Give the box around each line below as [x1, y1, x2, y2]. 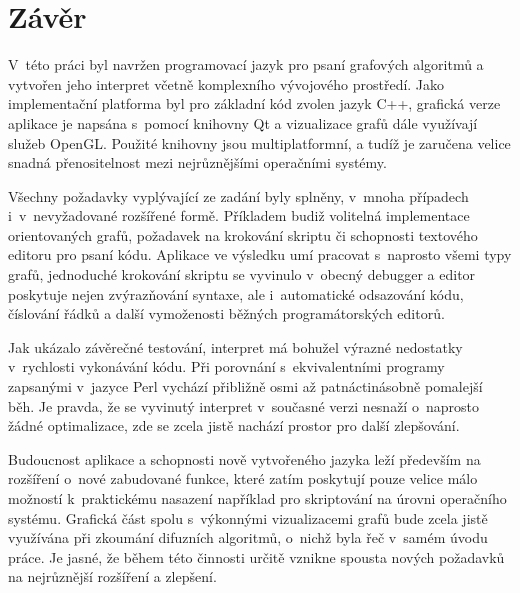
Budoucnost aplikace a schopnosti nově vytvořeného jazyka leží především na [8, 448, 481, 469]
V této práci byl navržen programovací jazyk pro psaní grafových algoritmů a [8, 54, 484, 75]
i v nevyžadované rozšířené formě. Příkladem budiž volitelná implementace [8, 205, 470, 226]
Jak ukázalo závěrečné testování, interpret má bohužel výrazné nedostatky [8, 336, 463, 357]
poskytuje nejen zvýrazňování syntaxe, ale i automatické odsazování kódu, [8, 283, 464, 304]
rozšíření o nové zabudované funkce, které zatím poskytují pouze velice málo [8, 468, 478, 489]
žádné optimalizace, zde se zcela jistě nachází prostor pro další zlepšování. [8, 415, 460, 436]
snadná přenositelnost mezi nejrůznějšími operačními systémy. [8, 152, 387, 173]
